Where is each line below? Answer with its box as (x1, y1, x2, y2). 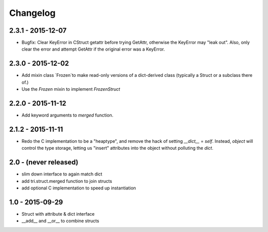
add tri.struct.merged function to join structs (21, 178, 113, 184)
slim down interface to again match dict (21, 171, 103, 177)
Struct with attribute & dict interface (21, 211, 95, 217)
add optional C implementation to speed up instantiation (21, 185, 136, 191)
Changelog (9, 7, 56, 18)
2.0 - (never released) (9, 158, 79, 167)
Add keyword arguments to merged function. (21, 112, 114, 118)
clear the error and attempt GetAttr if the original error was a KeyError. (21, 46, 165, 52)
